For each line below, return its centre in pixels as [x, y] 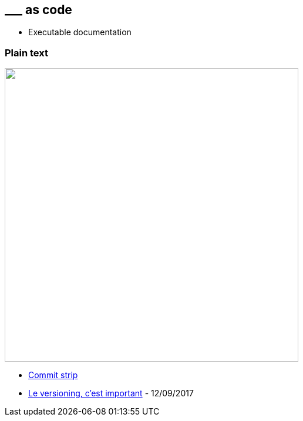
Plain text [26, 53]
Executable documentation [80, 32]
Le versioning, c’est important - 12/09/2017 [111, 393]
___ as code [38, 10]
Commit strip [53, 375]
